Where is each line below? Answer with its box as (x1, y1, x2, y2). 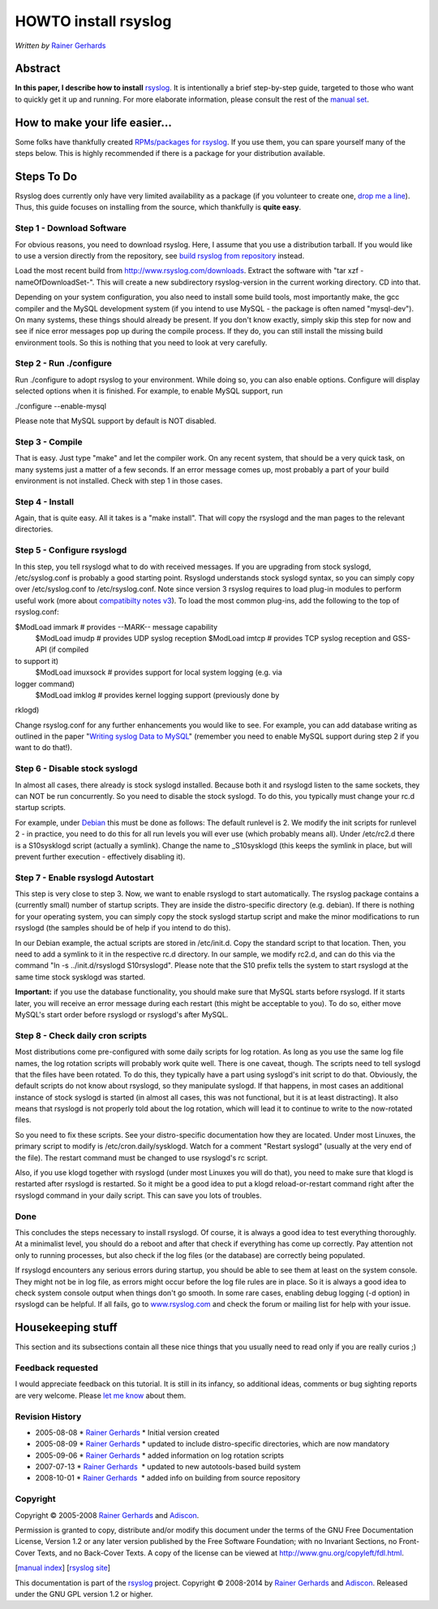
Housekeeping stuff (15, 1321, 118, 1334)
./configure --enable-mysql (15, 401, 107, 410)
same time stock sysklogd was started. (15, 972, 146, 982)
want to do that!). (15, 743, 73, 752)
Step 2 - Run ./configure (15, 358, 113, 369)
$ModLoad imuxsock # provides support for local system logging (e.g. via (35, 667, 283, 678)
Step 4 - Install (15, 496, 75, 507)
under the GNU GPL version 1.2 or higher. (15, 1589, 153, 1598)
